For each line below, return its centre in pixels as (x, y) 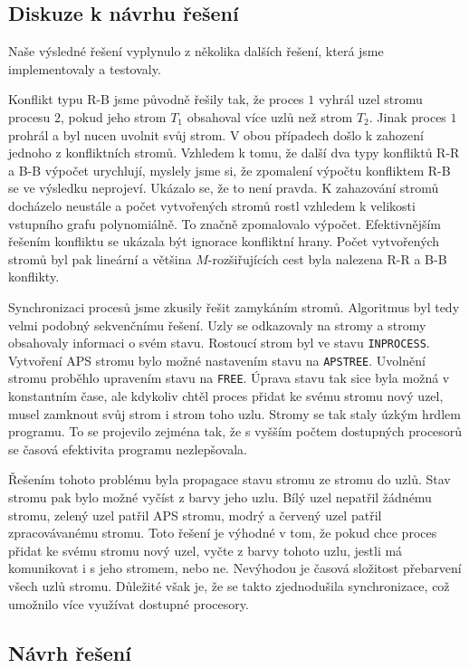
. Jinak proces (407, 116)
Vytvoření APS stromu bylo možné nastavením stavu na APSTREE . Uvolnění (217, 360)
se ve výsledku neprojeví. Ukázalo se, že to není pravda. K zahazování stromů (224, 188)
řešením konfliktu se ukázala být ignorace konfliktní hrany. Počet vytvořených (224, 241)
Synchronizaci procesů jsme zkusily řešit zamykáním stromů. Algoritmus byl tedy (234, 306)
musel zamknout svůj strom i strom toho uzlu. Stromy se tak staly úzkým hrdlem (234, 413)
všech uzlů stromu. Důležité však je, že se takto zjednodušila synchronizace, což (229, 586)
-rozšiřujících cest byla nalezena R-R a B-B (327, 258)
